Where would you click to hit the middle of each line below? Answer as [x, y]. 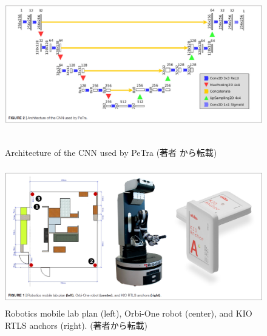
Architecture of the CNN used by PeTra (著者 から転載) [111, 153]
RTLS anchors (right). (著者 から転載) [76, 325]
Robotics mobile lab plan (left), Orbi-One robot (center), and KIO [129, 313]
